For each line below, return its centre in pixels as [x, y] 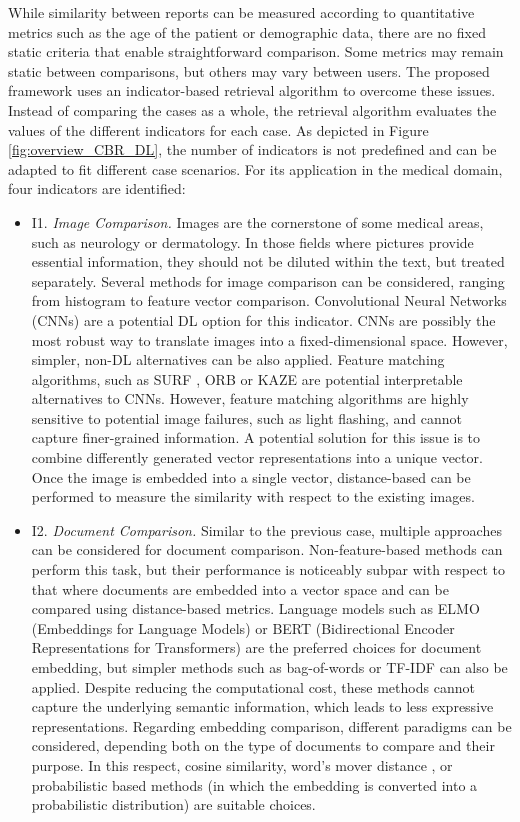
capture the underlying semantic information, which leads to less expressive [262, 706]
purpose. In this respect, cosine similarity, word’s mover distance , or [242, 764]
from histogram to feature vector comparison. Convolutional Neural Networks [269, 300]
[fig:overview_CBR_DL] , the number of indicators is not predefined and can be [252, 149]
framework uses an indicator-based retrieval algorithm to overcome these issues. [252, 90]
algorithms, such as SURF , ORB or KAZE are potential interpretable [247, 378]
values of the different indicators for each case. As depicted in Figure [218, 129]
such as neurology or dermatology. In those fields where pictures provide [252, 241]
